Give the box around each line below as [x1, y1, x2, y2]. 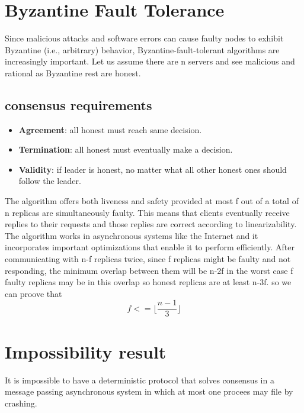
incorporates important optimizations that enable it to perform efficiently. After [5, 241, 295, 253]
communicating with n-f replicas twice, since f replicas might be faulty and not [5, 253, 291, 265]
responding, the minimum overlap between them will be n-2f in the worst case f [5, 264, 293, 276]
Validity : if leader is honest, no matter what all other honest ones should [18, 163, 287, 175]
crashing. [5, 396, 37, 409]
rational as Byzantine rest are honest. [5, 66, 141, 79]
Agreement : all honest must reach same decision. [18, 123, 202, 135]
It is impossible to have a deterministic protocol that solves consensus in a [5, 373, 274, 386]
